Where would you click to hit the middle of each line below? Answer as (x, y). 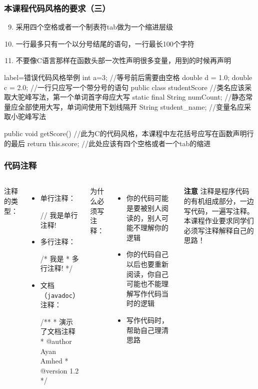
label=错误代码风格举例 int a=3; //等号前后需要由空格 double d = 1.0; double (128, 77)
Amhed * (54, 361)
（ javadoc (56, 295)
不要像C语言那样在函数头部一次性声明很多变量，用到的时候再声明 (123, 60)
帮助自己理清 (148, 330)
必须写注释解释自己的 (219, 230)
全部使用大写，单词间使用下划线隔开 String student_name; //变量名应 (131, 106)
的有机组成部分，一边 (219, 201)
